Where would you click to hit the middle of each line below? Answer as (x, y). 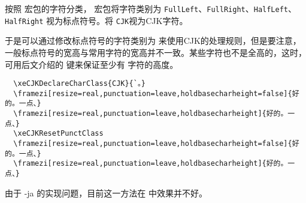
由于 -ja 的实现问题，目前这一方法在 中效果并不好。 (106, 192)
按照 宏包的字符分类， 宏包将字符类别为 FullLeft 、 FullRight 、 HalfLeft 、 (151, 8)
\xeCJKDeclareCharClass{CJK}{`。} (80, 84)
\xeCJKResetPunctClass (58, 134)
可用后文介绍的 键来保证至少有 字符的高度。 (92, 64)
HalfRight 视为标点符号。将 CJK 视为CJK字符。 (96, 20)
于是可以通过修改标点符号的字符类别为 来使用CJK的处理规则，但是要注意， (153, 41)
